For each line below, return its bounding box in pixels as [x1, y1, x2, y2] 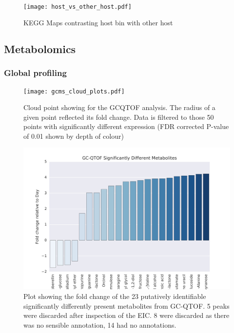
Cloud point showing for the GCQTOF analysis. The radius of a [23, 102, 215, 112]
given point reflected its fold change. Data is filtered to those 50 [23, 111, 214, 122]
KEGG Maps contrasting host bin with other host [23, 17, 173, 27]
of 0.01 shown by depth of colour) [23, 130, 124, 141]
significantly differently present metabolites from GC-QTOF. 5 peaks [23, 300, 230, 311]
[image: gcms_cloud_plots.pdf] [23, 88, 125, 95]
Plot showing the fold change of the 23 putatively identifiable [23, 291, 206, 301]
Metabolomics [4, 41, 76, 56]
